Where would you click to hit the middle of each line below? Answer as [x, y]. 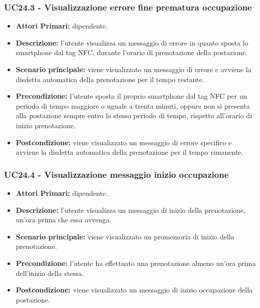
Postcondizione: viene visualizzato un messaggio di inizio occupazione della [134, 290]
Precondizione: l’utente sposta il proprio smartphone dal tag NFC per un [132, 96]
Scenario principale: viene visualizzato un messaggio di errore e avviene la [134, 69]
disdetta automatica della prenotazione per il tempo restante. [110, 79]
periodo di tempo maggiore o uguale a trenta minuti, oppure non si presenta [133, 105]
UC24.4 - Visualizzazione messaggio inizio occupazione [116, 174]
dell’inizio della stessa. [50, 273]
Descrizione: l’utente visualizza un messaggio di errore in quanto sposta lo [132, 42]
